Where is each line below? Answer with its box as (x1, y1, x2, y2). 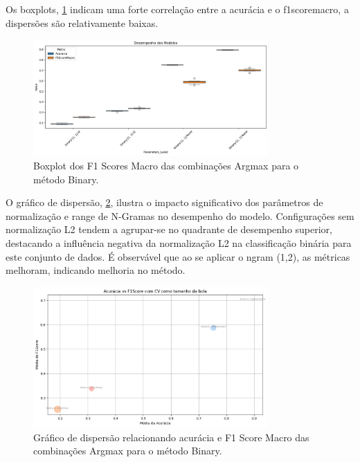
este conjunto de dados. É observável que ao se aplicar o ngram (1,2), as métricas (6, 249, 350, 264)
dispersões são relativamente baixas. (6, 15, 159, 30)
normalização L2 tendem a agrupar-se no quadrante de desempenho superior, (6, 222, 332, 237)
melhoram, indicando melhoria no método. (6, 263, 186, 277)
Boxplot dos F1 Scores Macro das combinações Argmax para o (33, 158, 299, 173)
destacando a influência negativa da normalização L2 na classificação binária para (6, 236, 352, 250)
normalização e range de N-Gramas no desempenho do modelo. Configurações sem (6, 208, 354, 223)
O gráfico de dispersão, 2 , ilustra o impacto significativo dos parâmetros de (6, 195, 323, 210)
